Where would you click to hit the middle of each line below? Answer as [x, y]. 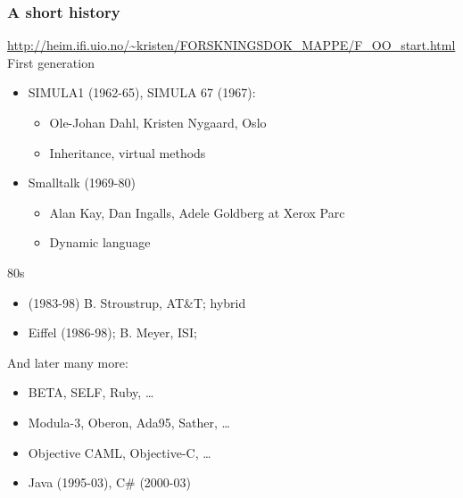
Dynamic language [100, 242]
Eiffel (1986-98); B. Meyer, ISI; [112, 332]
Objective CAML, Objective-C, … [120, 452]
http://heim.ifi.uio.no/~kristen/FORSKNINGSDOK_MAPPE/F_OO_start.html [231, 45]
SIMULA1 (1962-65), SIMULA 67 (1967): [142, 92]
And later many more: [68, 362]
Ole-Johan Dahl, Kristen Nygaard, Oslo [158, 122]
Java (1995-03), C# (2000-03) [109, 482]
